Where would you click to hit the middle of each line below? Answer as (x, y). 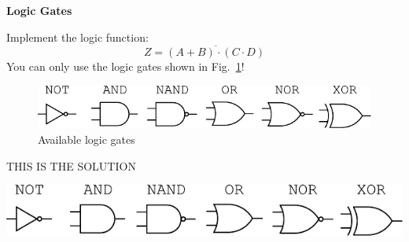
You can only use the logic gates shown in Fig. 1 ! (125, 66)
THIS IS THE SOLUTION (71, 165)
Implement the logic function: (77, 37)
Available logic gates (87, 139)
